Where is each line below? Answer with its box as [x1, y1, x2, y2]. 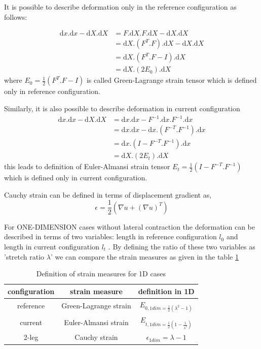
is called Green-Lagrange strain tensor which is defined [86, 75, 257, 85]
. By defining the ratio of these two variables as [108, 241, 255, 251]
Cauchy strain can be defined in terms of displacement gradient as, [4, 189, 212, 200]
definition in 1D [138, 285, 195, 296]
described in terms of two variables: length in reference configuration [4, 231, 217, 242]
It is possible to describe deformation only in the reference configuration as [4, 2, 237, 12]
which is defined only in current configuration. [4, 172, 147, 183]
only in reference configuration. [4, 86, 100, 97]
